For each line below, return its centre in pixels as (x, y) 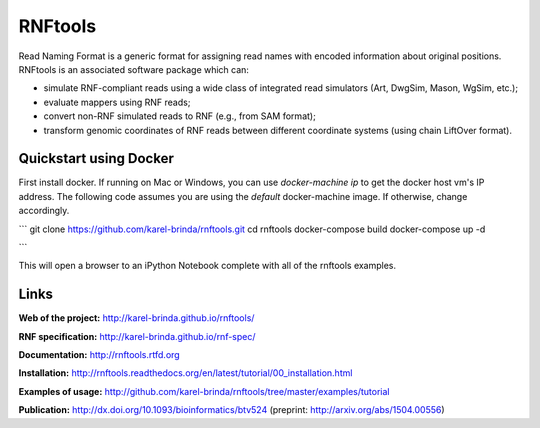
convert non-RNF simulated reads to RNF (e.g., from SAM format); (180, 116)
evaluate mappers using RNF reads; (117, 102)
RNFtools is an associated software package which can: (134, 69)
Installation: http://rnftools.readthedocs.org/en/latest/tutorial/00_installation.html (185, 373)
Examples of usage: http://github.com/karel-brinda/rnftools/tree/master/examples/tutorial (204, 391)
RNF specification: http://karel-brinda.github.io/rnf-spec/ (137, 336)
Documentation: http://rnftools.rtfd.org (99, 355)
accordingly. (44, 211)
